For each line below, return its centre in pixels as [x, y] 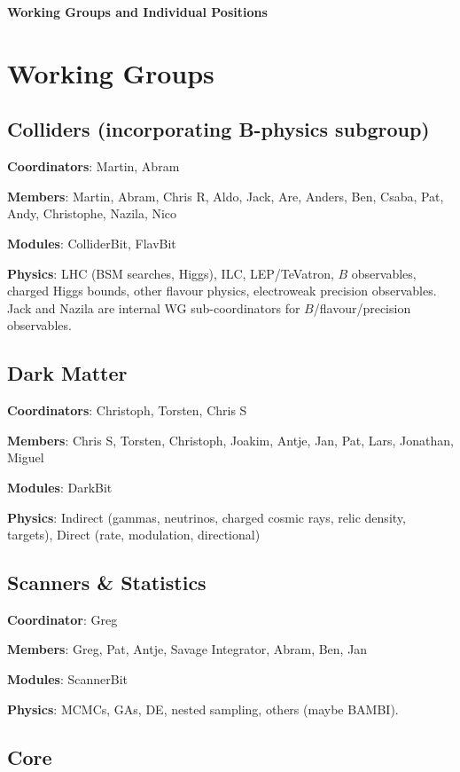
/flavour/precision [362, 307]
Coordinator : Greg [62, 619]
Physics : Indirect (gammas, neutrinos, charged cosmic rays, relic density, [207, 517]
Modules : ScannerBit [67, 679]
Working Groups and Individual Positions [137, 12]
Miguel [26, 457]
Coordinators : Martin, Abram [94, 166]
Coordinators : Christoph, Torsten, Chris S [127, 410]
